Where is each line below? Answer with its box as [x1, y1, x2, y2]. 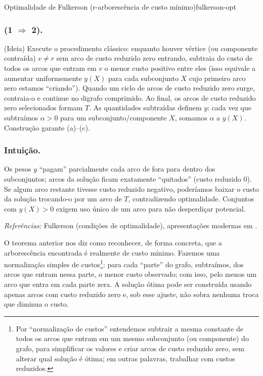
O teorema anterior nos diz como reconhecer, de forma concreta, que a [4, 237, 222, 247]
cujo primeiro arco [189, 72, 246, 83]
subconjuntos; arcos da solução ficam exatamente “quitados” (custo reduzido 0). [4, 173, 252, 184]
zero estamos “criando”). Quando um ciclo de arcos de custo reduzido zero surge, [4, 82, 255, 93]
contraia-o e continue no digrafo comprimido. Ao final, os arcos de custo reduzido [4, 92, 256, 103]
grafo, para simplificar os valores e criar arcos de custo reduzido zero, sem [16, 343, 244, 353]
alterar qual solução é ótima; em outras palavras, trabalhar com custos [16, 353, 235, 363]
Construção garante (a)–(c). [4, 122, 91, 133]
